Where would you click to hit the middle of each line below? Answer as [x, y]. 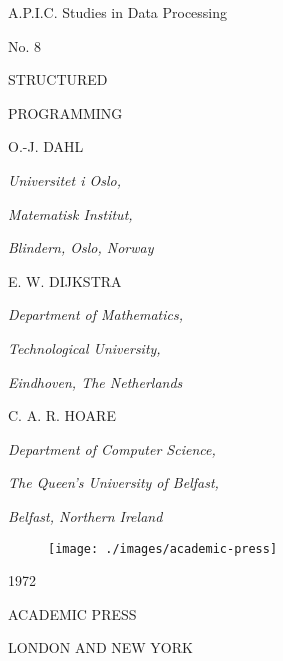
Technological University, [84, 347]
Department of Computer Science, [112, 448]
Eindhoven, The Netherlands [95, 381]
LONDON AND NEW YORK [100, 647]
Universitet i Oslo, [64, 179]
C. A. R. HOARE [62, 415]
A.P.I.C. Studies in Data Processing [118, 12]
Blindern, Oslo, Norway [81, 247]
